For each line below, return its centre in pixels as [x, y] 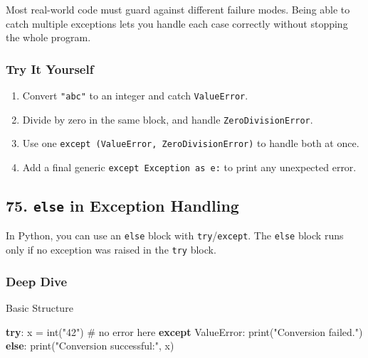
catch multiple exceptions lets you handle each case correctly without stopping [177, 23]
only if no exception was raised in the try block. [111, 250]
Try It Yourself [50, 69]
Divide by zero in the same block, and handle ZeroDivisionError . [168, 119]
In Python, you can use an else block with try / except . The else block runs [175, 235]
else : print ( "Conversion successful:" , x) [90, 346]
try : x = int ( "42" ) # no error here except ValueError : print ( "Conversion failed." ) [184, 331]
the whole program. [48, 37]
